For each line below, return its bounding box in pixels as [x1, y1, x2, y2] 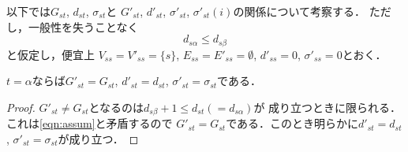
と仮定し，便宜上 [6, 46, 95, 62]
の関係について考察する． [233, 3, 365, 19]
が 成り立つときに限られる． [253, 98, 402, 115]
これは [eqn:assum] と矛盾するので [6, 115, 173, 132]
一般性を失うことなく [28, 18, 139, 35]
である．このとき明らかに [226, 115, 358, 132]
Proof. [6, 98, 36, 115]
